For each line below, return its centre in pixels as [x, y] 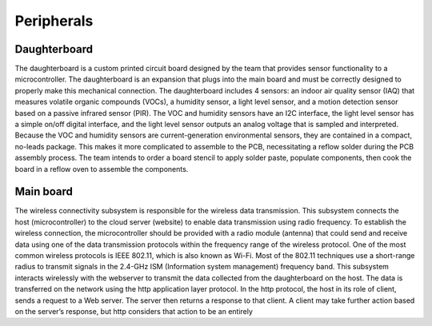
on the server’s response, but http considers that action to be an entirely [134, 311]
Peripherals [54, 21]
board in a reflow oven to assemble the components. [102, 169]
